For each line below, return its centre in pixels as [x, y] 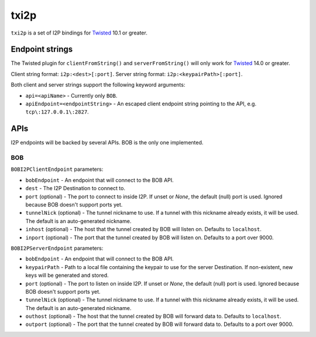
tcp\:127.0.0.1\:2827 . [57, 112]
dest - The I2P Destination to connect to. [75, 188]
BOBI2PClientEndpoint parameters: [57, 169]
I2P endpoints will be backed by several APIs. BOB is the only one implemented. [107, 143]
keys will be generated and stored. [67, 276]
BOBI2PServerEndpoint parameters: [57, 248]
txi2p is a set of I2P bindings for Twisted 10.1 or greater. [79, 33]
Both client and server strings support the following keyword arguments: [98, 85]
